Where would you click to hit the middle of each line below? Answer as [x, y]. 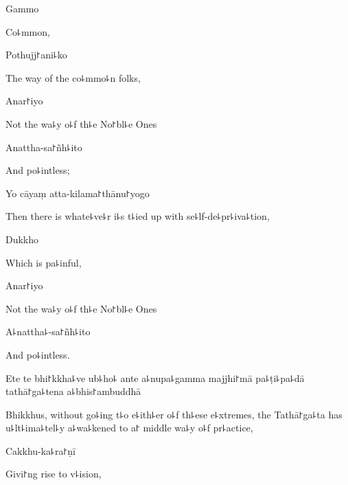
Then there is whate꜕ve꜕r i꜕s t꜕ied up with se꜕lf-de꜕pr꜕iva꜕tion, [138, 216]
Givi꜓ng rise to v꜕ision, [54, 474]
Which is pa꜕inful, [44, 262]
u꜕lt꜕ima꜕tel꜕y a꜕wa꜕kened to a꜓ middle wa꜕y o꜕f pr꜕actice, [129, 428]
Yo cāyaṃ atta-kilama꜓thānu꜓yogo [78, 193]
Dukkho [22, 239]
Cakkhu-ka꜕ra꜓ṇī [40, 450]
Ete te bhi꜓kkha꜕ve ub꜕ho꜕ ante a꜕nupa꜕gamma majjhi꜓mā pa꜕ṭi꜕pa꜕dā [155, 377]
